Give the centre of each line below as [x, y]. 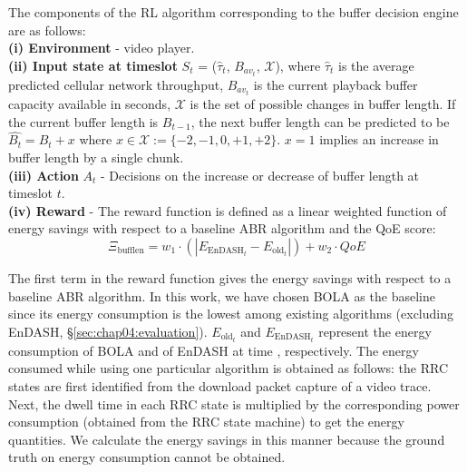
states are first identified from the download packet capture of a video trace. [220, 386]
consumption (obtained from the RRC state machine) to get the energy [206, 422]
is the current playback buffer [336, 84]
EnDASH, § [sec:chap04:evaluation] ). [108, 331]
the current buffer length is [83, 121]
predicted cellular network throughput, [116, 84]
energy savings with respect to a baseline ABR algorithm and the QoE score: [222, 228]
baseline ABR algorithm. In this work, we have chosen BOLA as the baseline [222, 295]
